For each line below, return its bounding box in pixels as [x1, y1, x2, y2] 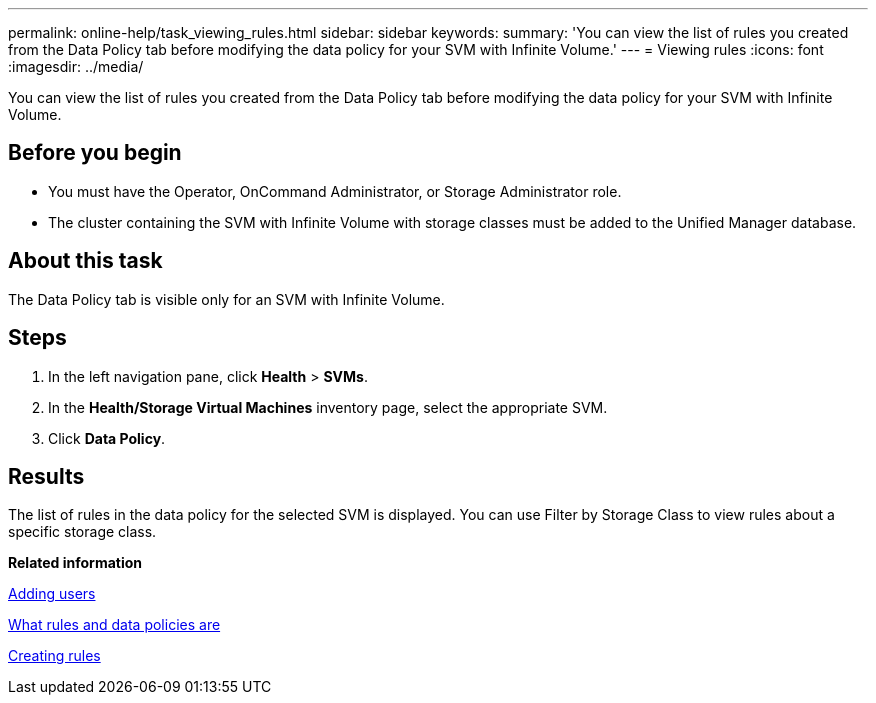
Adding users [8, 585, 96, 603]
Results [8, 463, 85, 489]
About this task [8, 248, 163, 274]
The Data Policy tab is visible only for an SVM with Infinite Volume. [8, 290, 445, 308]
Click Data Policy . [48, 429, 166, 447]
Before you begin [8, 140, 182, 166]
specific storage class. [8, 523, 157, 541]
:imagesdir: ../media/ [8, 58, 144, 75]
